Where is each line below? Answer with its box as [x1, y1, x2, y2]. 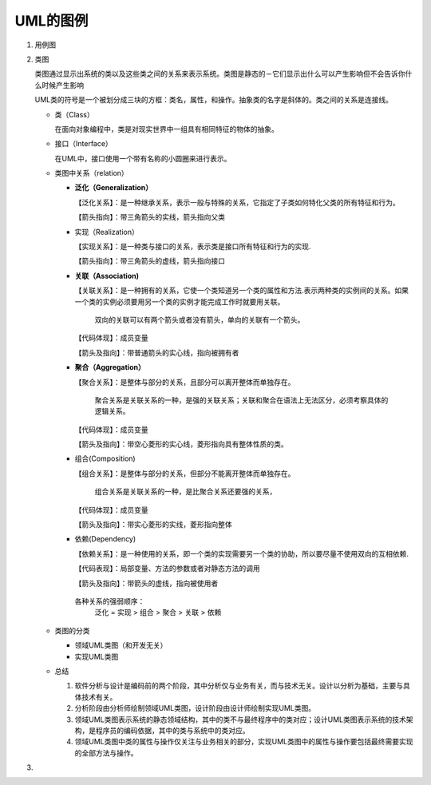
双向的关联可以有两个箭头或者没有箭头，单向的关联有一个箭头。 [94, 315, 305, 324]
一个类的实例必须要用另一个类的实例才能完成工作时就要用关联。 [74, 296, 285, 307]
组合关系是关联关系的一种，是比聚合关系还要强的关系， [94, 487, 277, 497]
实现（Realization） [74, 227, 139, 236]
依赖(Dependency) [74, 534, 136, 544]
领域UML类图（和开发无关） [74, 640, 168, 650]
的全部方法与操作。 [74, 747, 138, 758]
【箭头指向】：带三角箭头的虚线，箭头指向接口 [74, 256, 225, 266]
